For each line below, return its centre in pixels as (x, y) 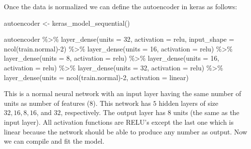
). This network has (122, 103)
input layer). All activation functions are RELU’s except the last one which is (119, 122)
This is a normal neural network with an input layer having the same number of (123, 93)
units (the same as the (206, 112)
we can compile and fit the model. (54, 141)
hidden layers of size (189, 103)
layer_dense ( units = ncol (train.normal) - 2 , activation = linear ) (96, 77)
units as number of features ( (47, 103)
